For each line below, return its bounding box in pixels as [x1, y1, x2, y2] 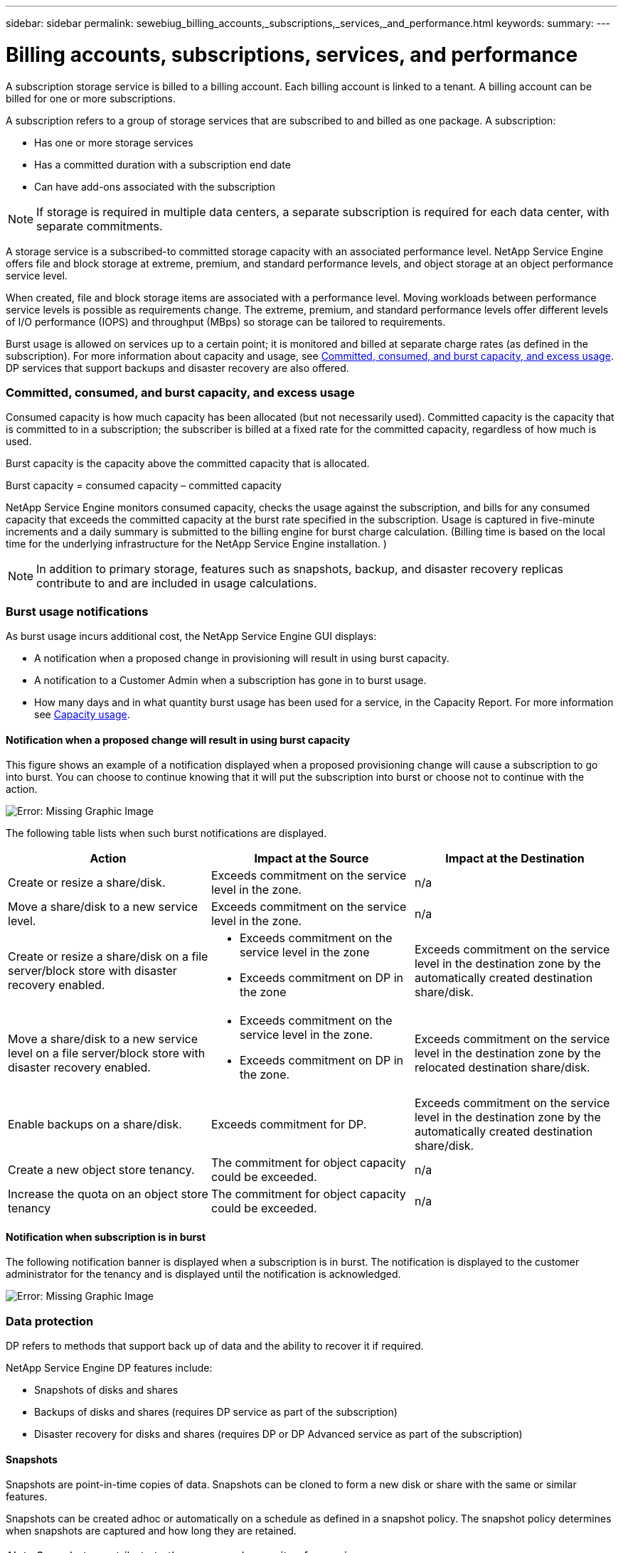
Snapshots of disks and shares [34, 1384, 179, 1397]
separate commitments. [36, 218, 163, 233]
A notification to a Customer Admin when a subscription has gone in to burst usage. [34, 674, 427, 686]
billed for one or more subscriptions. [6, 92, 176, 105]
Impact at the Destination [445, 851, 585, 866]
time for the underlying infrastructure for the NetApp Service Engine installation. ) [6, 538, 387, 550]
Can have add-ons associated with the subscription [34, 180, 276, 193]
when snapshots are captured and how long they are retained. [6, 1525, 297, 1537]
